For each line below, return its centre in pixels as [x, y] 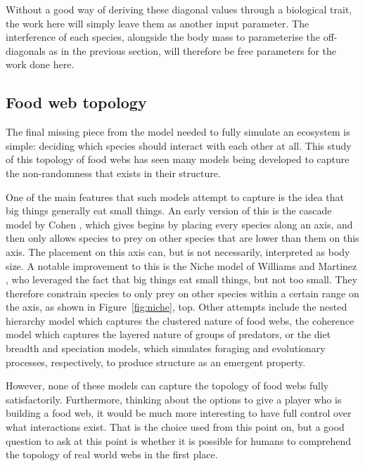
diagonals [26, 50]
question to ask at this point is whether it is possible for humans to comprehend [179, 440]
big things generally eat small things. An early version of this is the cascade [169, 211]
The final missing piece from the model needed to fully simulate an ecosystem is [178, 132]
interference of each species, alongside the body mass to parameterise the [163, 37]
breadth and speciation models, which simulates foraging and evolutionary [166, 348]
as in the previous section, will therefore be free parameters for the [193, 50]
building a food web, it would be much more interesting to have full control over [179, 413]
